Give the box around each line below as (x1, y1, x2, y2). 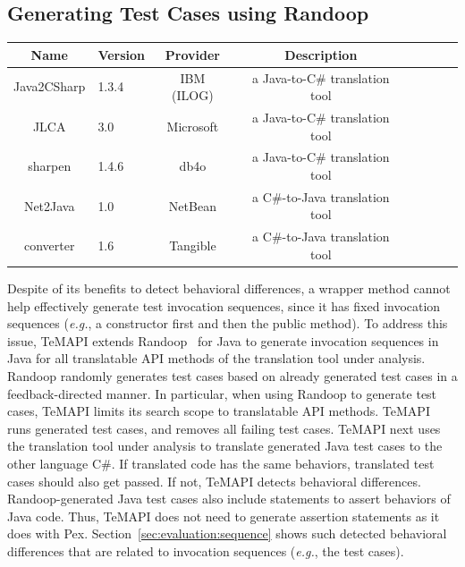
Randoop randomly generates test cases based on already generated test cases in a (7, 366, 458, 385)
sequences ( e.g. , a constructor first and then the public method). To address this (7, 314, 448, 333)
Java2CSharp (13, 77, 86, 96)
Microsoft (166, 116, 219, 135)
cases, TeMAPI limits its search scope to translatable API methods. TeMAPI (7, 402, 430, 420)
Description (284, 45, 358, 63)
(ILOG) (172, 86, 214, 105)
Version (97, 45, 146, 63)
